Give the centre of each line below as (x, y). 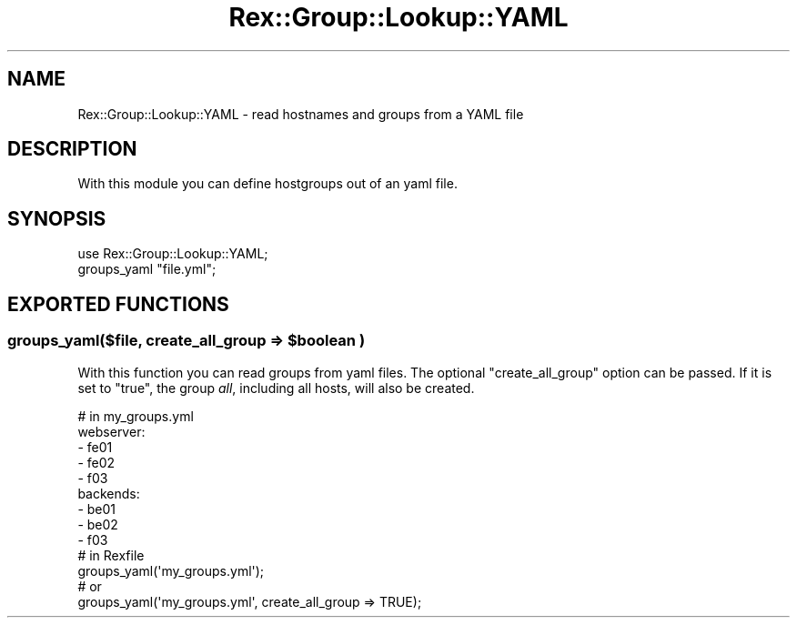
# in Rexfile (111, 555)
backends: (109, 493)
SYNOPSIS (57, 218)
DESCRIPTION (72, 149)
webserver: (111, 431)
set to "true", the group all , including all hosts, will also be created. (276, 388)
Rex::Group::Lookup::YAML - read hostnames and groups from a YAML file (301, 114)
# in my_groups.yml (136, 416)
